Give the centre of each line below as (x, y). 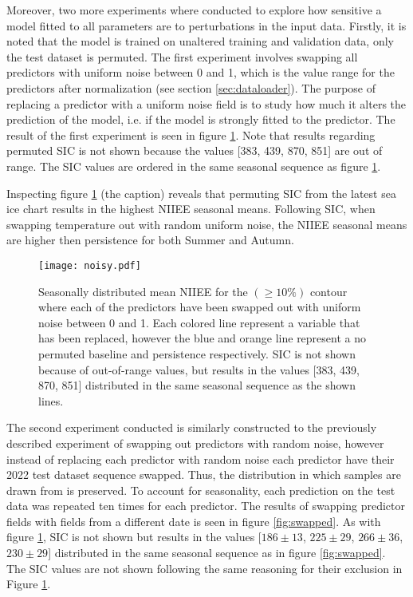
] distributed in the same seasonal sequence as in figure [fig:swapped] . (217, 553)
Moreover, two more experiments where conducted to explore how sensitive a (194, 10)
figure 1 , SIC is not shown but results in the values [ (134, 537)
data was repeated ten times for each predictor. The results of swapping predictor (206, 506)
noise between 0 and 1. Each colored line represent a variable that (199, 322)
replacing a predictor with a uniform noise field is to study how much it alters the (206, 103)
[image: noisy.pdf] (90, 265)
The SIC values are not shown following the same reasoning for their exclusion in (205, 568)
